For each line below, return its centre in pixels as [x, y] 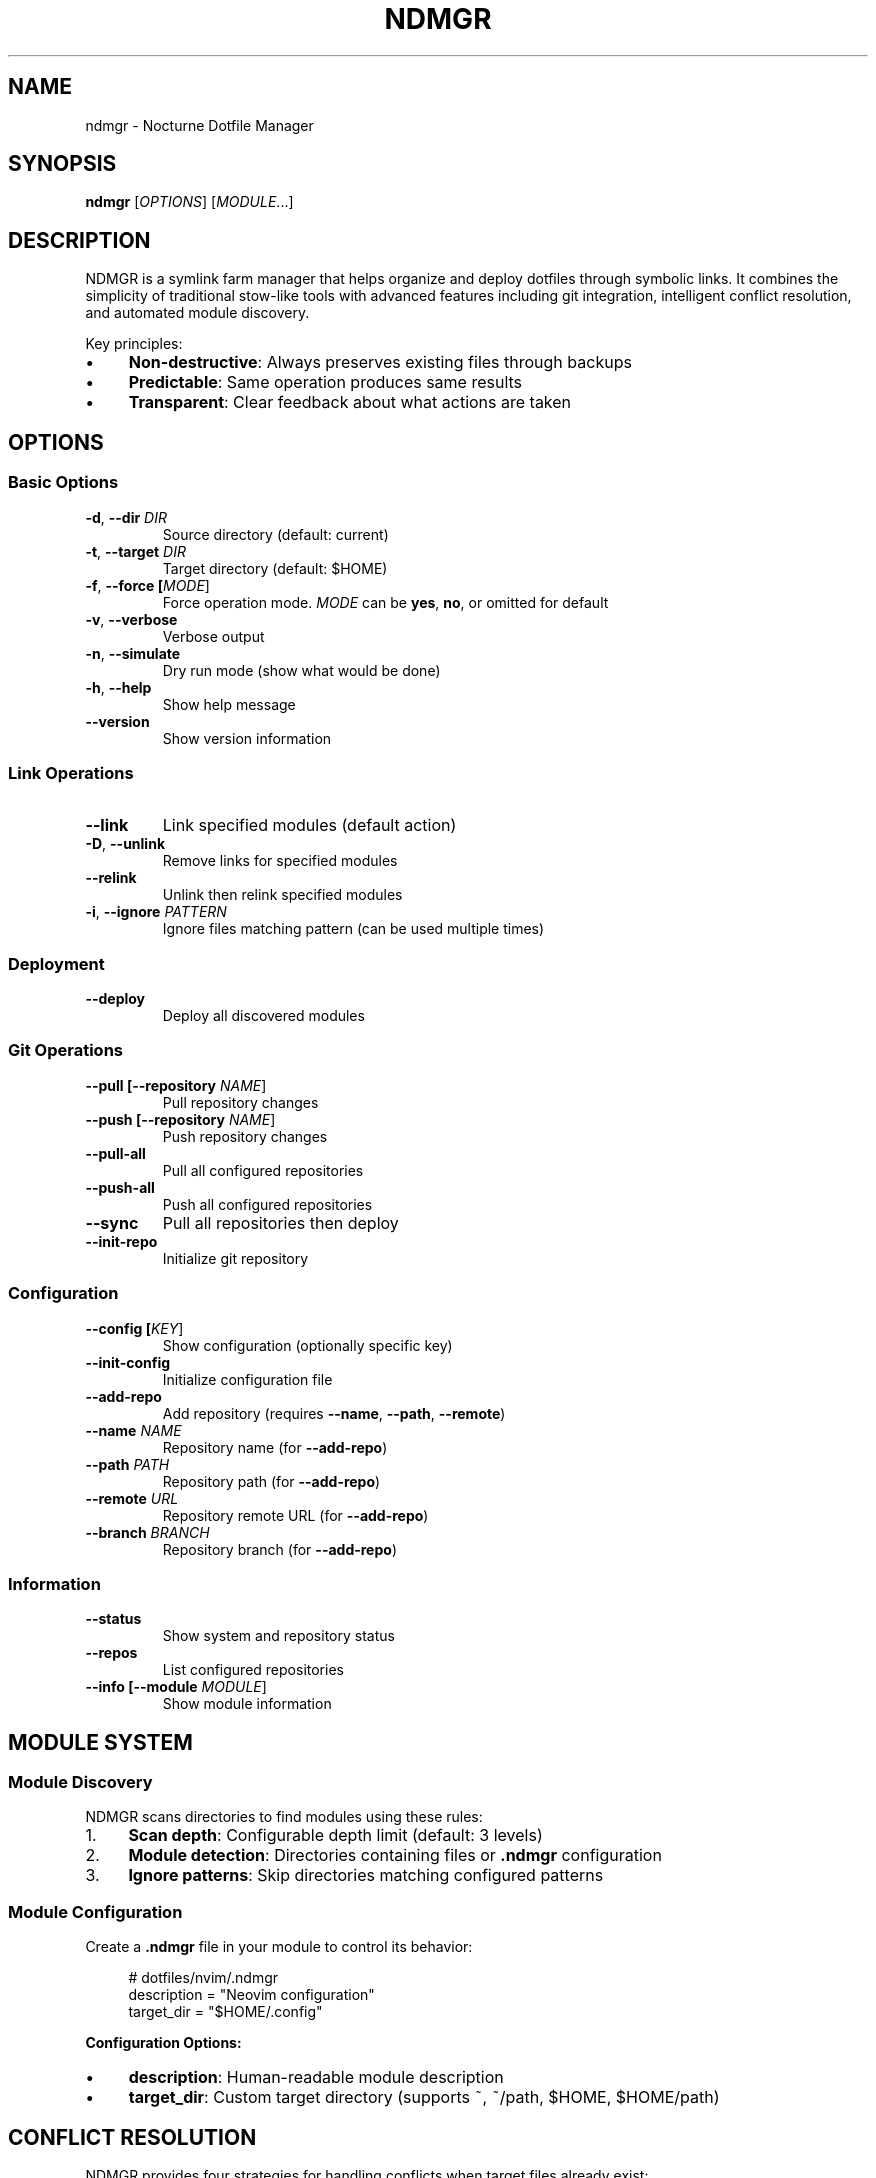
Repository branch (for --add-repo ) [279, 1549]
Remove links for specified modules [280, 861]
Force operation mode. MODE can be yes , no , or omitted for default [385, 602]
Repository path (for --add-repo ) [271, 1481]
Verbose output [213, 636]
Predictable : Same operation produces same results [325, 382]
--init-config [128, 1362]
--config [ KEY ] [134, 1328]
